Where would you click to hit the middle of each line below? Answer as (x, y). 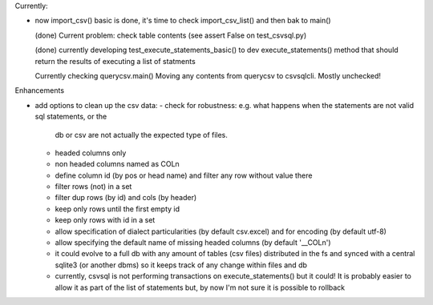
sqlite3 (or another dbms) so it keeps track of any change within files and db (181, 265)
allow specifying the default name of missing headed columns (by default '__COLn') (193, 243)
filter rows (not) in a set (93, 187)
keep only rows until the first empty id (117, 209)
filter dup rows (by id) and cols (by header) (126, 198)
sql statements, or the (71, 117)
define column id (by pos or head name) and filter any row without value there (184, 175)
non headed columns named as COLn (117, 164)
